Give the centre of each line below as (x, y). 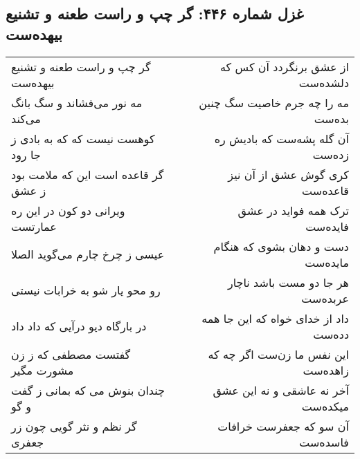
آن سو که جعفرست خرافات (283, 426)
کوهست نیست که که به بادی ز (83, 138)
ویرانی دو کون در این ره (68, 210)
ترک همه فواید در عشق (293, 210)
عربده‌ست (325, 298)
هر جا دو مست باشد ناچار (288, 282)
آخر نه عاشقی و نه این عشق (281, 390)
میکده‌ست (325, 406)
